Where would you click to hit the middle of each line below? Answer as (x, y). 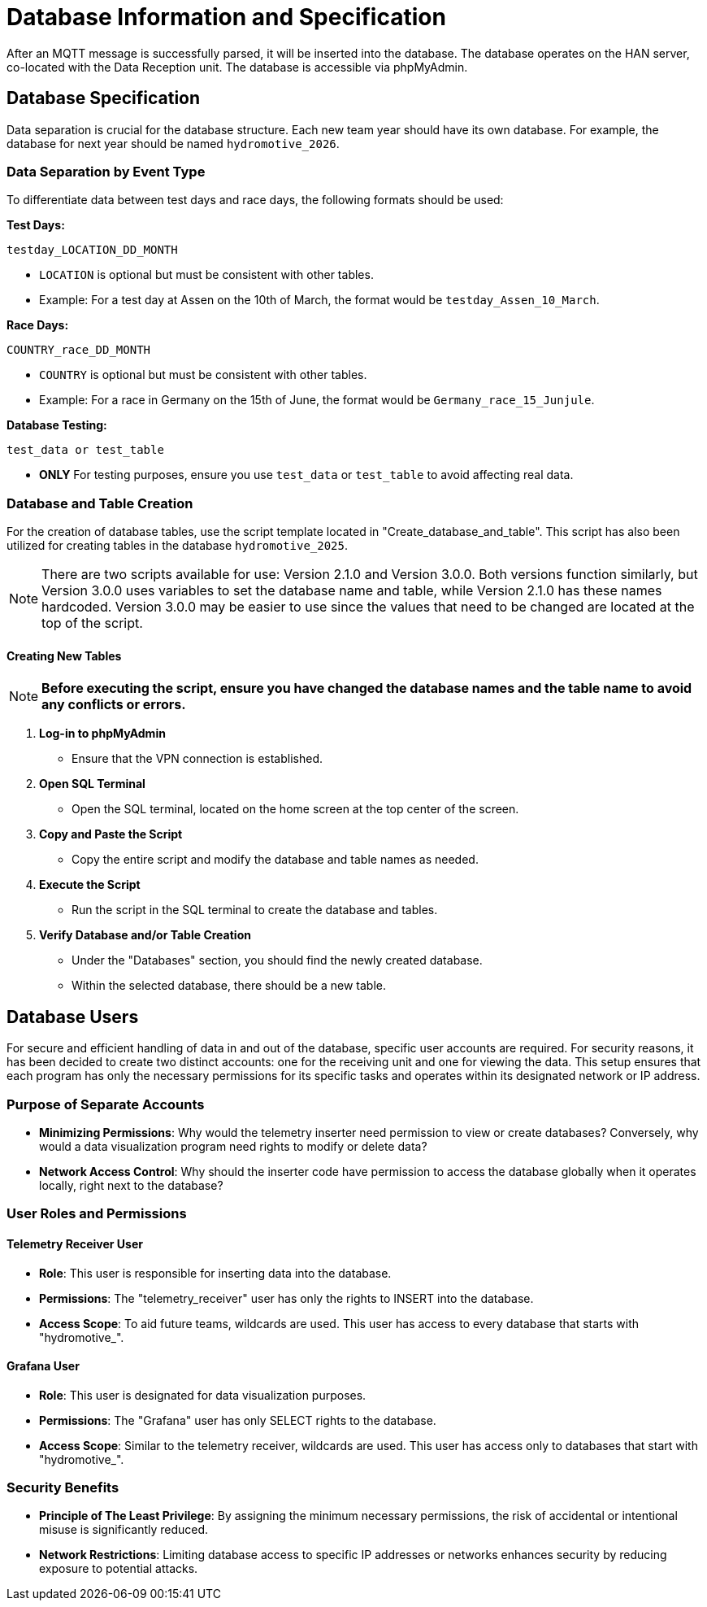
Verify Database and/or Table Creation (145, 935)
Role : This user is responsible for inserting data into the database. (215, 1273)
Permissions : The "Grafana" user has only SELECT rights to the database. (238, 1420)
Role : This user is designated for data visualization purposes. (203, 1395)
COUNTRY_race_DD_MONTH (79, 350)
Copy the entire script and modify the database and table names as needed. (275, 860)
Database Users (73, 1017)
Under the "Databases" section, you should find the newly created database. (277, 960)
